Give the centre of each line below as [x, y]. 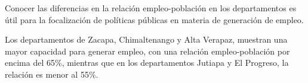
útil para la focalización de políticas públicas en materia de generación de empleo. [154, 19]
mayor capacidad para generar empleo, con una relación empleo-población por [147, 51]
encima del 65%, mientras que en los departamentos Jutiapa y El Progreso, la [147, 63]
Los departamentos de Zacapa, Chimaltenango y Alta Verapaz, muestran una [146, 39]
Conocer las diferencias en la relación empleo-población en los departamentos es [151, 8]
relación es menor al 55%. [52, 74]
